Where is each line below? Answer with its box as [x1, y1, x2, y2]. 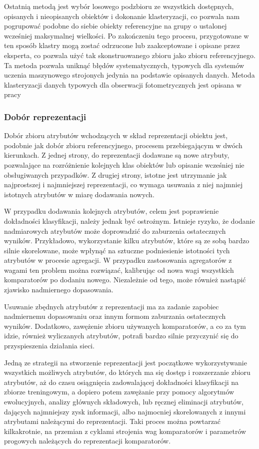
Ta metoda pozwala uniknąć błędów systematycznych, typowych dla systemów [4, 60, 244, 70]
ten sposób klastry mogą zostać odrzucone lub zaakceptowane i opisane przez [4, 40, 240, 51]
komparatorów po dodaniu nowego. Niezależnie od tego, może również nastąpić [4, 274, 246, 285]
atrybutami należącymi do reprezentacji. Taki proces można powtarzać [4, 416, 221, 426]
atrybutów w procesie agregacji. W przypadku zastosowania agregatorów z [4, 255, 232, 265]
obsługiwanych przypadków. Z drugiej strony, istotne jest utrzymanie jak [4, 169, 227, 180]
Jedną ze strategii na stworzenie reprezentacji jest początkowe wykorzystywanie [4, 357, 247, 367]
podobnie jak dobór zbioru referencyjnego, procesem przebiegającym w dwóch [4, 140, 242, 150]
